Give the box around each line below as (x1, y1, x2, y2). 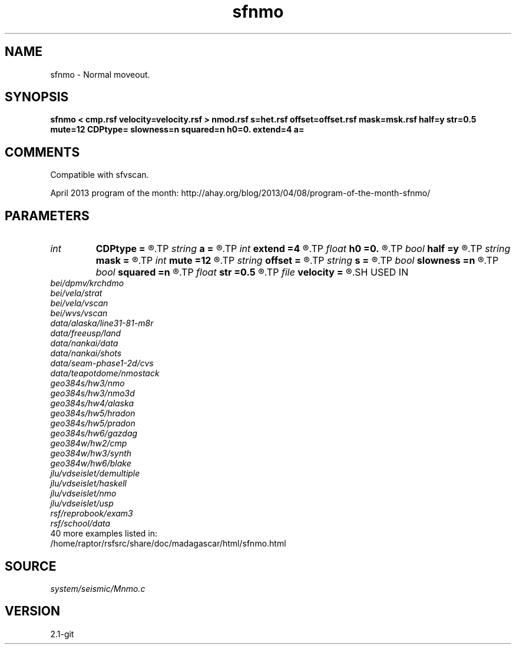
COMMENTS (5, 144, 80, 160)
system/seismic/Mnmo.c (50, 583, 145, 594)
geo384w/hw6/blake (50, 458, 131, 469)
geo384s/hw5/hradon (50, 408, 135, 419)
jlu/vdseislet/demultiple (50, 468, 140, 479)
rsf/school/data (50, 518, 111, 529)
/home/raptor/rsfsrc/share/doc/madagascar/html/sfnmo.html (50, 538, 286, 549)
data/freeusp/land (50, 328, 121, 339)
